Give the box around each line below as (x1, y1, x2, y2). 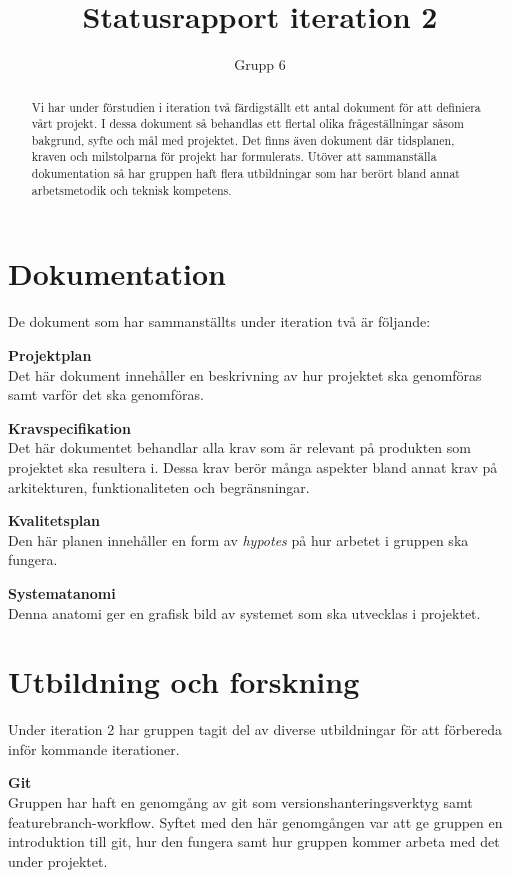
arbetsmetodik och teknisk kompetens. (31, 181, 232, 198)
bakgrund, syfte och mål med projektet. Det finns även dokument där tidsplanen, (31, 131, 455, 148)
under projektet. (8, 850, 108, 871)
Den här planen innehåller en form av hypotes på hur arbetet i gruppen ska (8, 529, 469, 550)
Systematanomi (8, 582, 116, 603)
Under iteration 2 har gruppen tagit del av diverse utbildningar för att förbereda (8, 719, 503, 740)
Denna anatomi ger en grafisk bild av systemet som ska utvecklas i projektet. (8, 602, 481, 623)
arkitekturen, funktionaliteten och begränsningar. (8, 476, 310, 497)
